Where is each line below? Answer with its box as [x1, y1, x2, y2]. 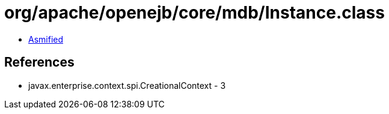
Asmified [28, 34, 64, 44]
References [4, 55, 75, 70]
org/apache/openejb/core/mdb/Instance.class [4, 2, 385, 23]
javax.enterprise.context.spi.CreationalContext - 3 [28, 80, 226, 91]
